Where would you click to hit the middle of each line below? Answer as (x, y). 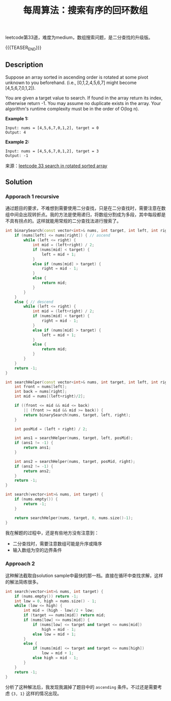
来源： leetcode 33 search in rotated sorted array (56, 166)
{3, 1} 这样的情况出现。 (36, 693)
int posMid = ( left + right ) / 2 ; (51, 429)
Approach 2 (20, 564)
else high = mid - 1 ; (55, 658)
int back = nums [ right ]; (41, 392)
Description (24, 65)
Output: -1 (17, 155)
